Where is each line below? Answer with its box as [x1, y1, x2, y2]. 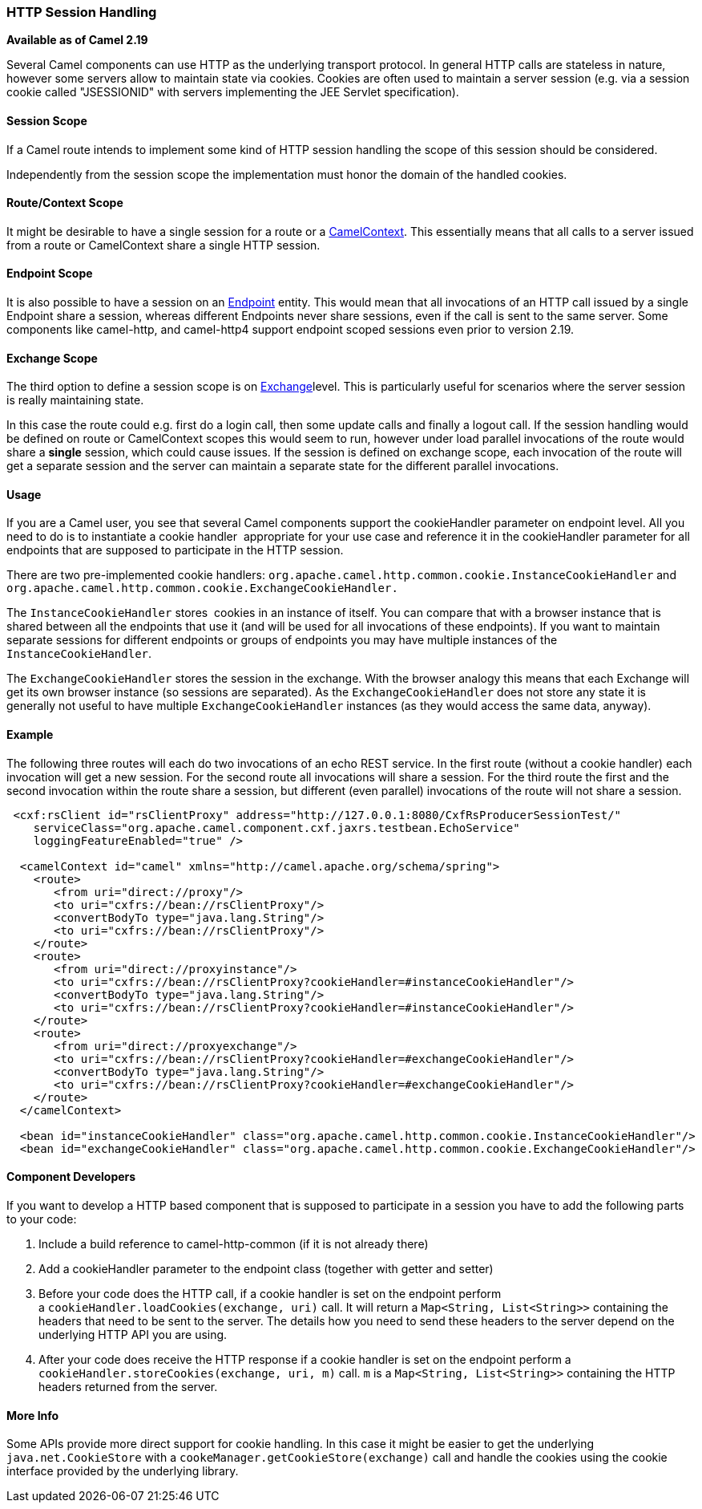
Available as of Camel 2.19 [6, 33, 148, 47]
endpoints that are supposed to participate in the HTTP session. [6, 543, 344, 558]
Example [6, 728, 54, 742]
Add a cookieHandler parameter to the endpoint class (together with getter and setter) [38, 1261, 494, 1276]
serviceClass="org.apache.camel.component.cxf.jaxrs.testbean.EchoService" [33, 821, 520, 834]
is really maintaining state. [6, 393, 144, 408]
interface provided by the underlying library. [6, 1464, 239, 1479]
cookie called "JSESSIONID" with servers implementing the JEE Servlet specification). [6, 85, 459, 99]
